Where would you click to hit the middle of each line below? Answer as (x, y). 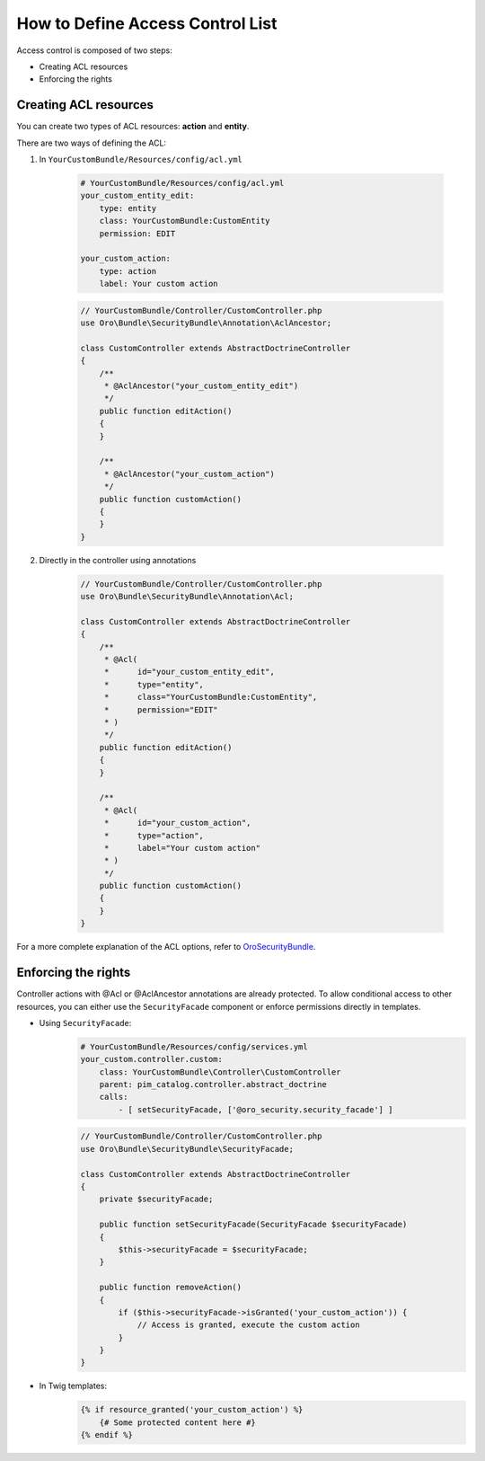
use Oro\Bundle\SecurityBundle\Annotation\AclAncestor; (206, 323)
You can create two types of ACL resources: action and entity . (133, 127)
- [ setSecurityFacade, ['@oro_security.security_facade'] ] (256, 1109)
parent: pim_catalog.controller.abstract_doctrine (213, 1085)
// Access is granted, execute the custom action (248, 1325)
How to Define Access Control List (147, 23)
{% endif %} (107, 1435)
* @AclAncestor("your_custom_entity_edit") (201, 386)
